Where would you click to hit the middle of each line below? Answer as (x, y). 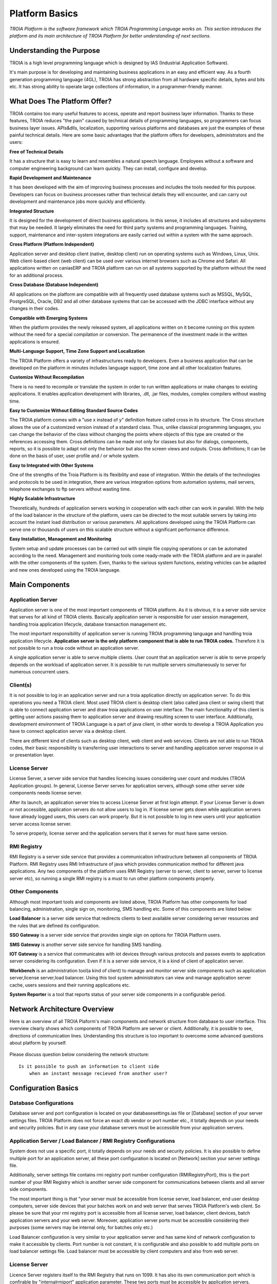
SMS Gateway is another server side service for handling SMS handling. (86, 945)
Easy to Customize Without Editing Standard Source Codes (74, 410)
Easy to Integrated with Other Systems (52, 465)
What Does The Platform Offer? (61, 101)
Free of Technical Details (36, 152)
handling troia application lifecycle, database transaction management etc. (88, 624)
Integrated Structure (32, 211)
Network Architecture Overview (62, 1009)
